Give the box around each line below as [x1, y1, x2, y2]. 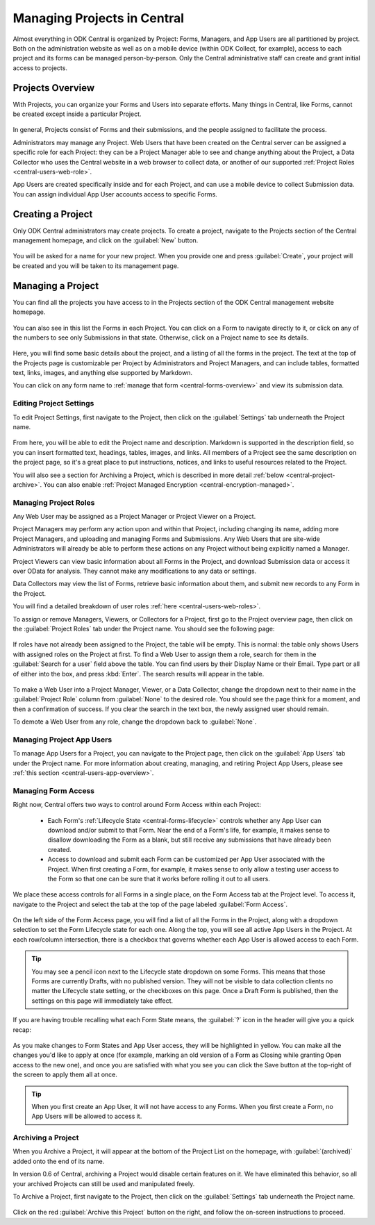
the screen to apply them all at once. [12, 1070, 118, 1079]
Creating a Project [12, 208, 93, 220]
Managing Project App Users [12, 735, 112, 744]
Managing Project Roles [12, 497, 95, 507]
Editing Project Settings [12, 399, 94, 408]
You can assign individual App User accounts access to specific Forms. [12, 190, 218, 198]
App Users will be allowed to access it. [31, 1112, 142, 1121]
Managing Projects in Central [12, 10, 184, 26]
